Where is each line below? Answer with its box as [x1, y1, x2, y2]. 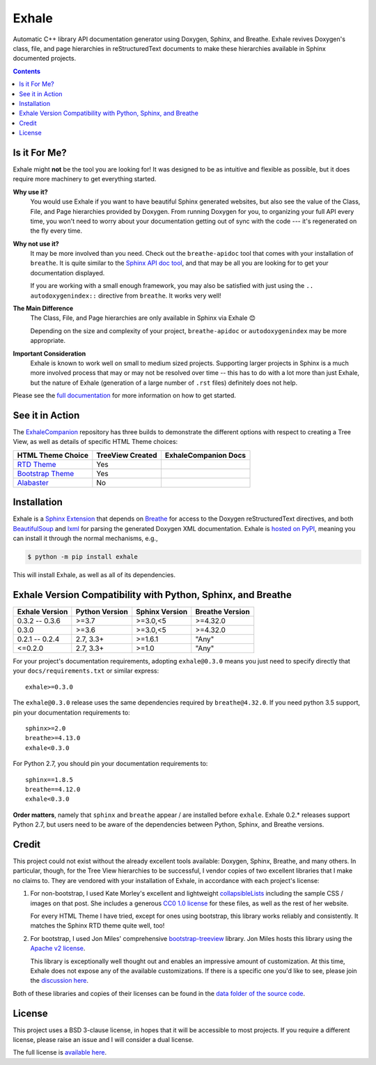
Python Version [75, 607, 128, 617]
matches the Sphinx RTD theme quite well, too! [30, 921, 165, 930]
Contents [13, 67, 41, 75]
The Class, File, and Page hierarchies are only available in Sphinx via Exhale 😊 [30, 314, 256, 322]
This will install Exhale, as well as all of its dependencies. [13, 571, 176, 579]
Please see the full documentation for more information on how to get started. [13, 391, 237, 400]
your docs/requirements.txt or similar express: [13, 666, 159, 675]
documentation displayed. [30, 268, 105, 277]
